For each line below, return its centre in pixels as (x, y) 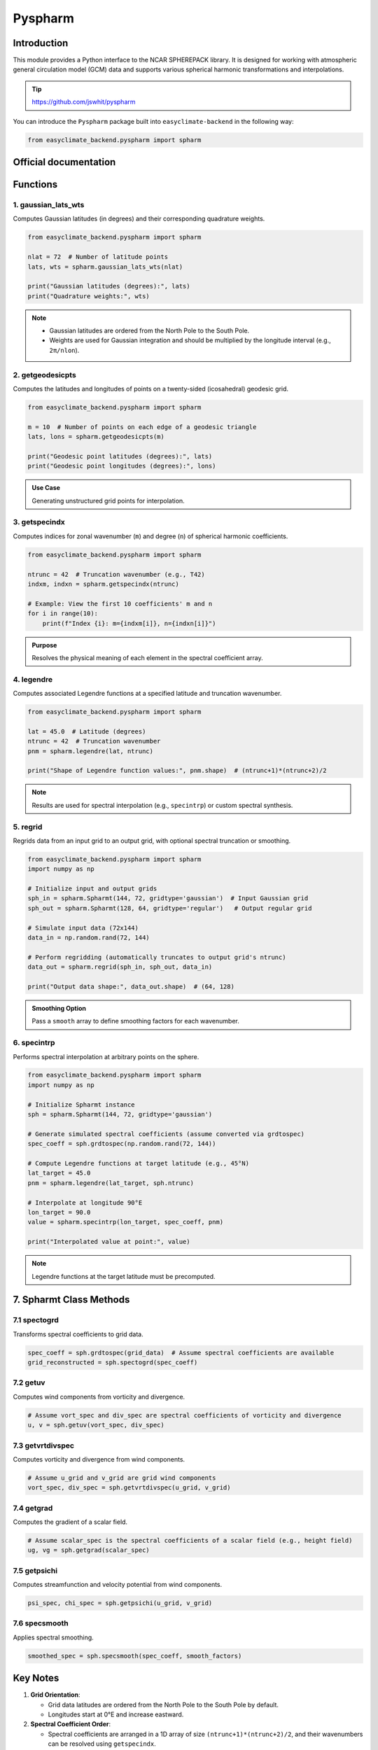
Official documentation (64, 162)
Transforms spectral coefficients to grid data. (78, 1334)
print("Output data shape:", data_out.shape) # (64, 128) (131, 986)
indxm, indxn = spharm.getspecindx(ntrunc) (104, 584)
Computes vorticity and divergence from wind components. (99, 1459)
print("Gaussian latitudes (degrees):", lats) (109, 286)
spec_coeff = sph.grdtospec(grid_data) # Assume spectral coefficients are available (181, 1352)
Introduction (41, 43)
